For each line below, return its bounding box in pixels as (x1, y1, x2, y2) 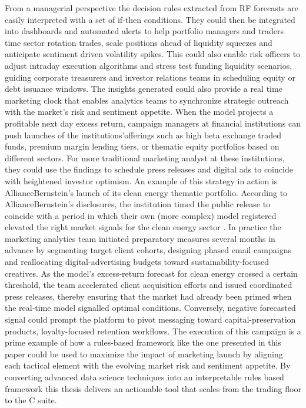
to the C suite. (5, 394, 57, 406)
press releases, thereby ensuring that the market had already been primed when (5, 290, 292, 302)
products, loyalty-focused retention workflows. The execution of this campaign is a (5, 324, 301, 337)
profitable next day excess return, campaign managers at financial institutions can (5, 117, 301, 129)
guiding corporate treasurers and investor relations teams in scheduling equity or (5, 71, 295, 83)
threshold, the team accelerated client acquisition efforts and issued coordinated (5, 278, 292, 291)
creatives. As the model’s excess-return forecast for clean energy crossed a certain (5, 267, 298, 279)
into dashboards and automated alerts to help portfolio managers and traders (5, 25, 284, 37)
